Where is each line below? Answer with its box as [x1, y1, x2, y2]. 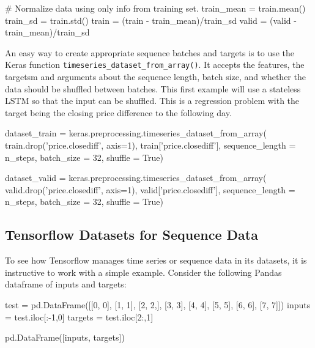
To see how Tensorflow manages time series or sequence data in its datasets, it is [5, 254, 307, 267]
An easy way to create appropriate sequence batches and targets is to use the [5, 46, 295, 59]
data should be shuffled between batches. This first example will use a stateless [5, 82, 301, 95]
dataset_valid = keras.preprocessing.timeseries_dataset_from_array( [5, 171, 267, 184]
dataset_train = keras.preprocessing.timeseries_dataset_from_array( [5, 127, 267, 139]
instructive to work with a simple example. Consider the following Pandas [5, 265, 282, 278]
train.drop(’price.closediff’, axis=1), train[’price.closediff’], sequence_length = [5, 139, 296, 151]
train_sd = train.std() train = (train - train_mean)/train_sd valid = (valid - [5, 13, 297, 26]
